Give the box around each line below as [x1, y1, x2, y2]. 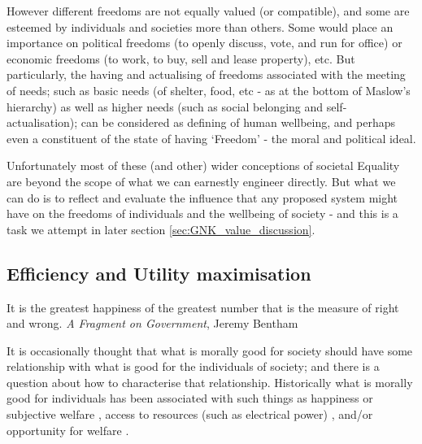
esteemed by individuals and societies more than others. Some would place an [7, 18, 394, 35]
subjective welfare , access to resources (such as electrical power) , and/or [7, 406, 373, 423]
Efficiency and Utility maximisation [7, 260, 311, 285]
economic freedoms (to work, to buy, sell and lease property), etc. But [7, 50, 355, 67]
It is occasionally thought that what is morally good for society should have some [7, 342, 413, 359]
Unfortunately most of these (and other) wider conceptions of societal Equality [7, 157, 400, 174]
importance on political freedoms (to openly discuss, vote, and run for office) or [7, 34, 402, 51]
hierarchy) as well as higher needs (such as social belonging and [7, 98, 324, 115]
